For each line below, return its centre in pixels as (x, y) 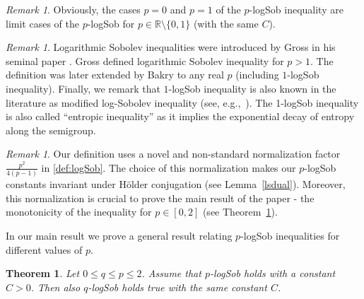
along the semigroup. (51, 130)
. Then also (55, 287)
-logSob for (111, 23)
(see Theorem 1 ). (240, 212)
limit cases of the (42, 23)
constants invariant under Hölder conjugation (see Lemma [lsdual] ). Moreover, (176, 184)
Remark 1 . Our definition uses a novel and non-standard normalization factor (173, 154)
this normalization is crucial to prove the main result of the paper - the (160, 198)
